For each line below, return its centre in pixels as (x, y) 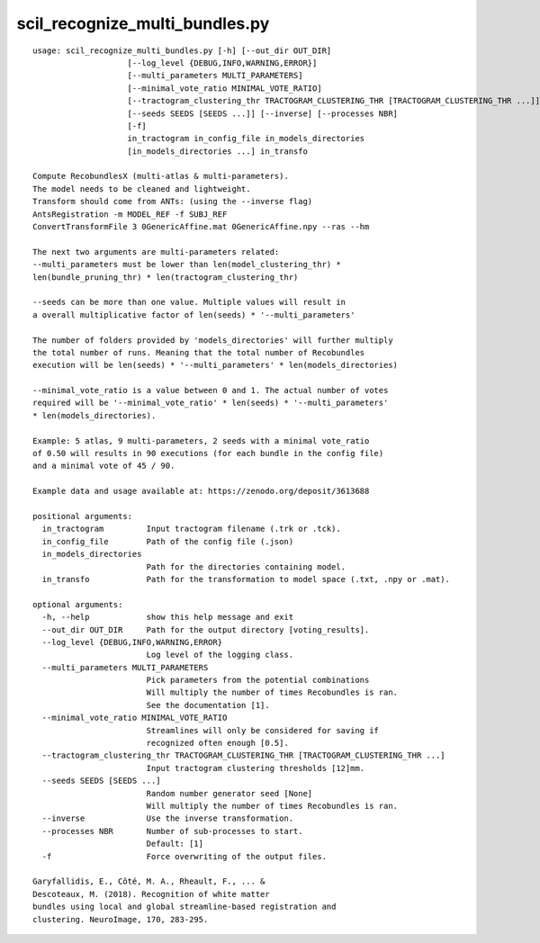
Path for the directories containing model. (246, 566)
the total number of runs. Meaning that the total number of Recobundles (199, 352)
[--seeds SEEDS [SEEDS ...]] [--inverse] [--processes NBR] (263, 113)
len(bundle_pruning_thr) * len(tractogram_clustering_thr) (166, 277)
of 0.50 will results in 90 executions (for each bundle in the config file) (208, 454)
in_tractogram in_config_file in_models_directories (246, 139)
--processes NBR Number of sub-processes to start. (172, 831)
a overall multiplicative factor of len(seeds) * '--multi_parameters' (194, 314)
